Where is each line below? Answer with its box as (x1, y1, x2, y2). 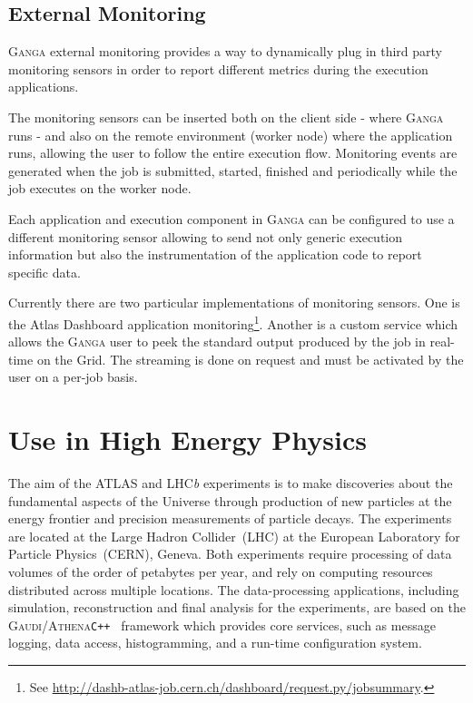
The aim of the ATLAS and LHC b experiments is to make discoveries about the (8, 474, 453, 493)
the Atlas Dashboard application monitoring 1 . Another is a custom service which (8, 311, 458, 333)
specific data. (8, 262, 81, 281)
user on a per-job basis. (8, 367, 138, 386)
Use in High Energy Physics (8, 421, 367, 458)
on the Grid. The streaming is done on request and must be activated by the (36, 349, 464, 368)
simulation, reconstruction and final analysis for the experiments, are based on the (8, 598, 466, 617)
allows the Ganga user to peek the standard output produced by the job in (8, 332, 426, 351)
